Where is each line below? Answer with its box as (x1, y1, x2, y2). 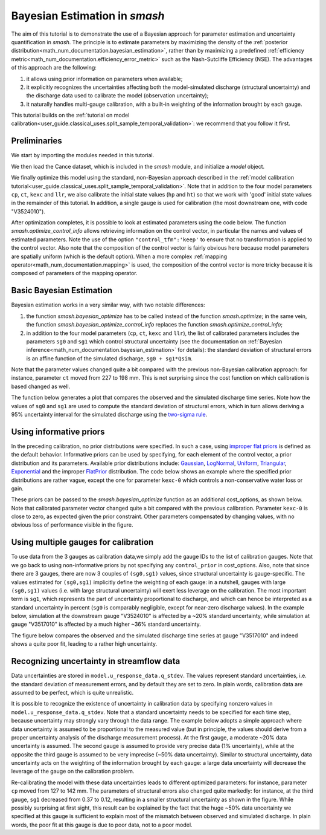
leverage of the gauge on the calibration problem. (11, 768, 135, 775)
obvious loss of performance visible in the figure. (11, 521, 133, 528)
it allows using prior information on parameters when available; (26, 75, 183, 82)
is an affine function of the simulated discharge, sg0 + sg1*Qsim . (26, 354, 193, 362)
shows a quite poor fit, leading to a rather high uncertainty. (11, 640, 158, 648)
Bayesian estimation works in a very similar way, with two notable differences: (11, 301, 205, 308)
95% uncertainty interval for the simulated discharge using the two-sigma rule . (11, 411, 208, 418)
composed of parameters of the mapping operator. (11, 270, 138, 277)
